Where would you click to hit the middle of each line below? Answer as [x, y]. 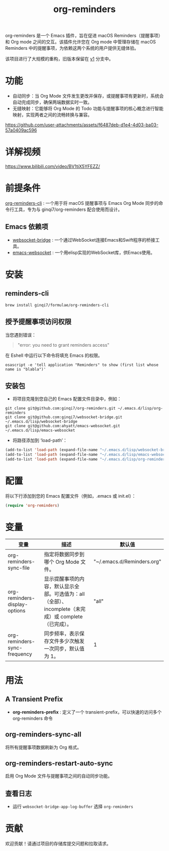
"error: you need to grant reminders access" [63, 345]
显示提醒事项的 [62, 579]
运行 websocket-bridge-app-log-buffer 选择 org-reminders [73, 807]
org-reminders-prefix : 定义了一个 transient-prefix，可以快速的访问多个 [87, 712]
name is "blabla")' [26, 369]
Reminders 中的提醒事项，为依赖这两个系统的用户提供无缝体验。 [72, 48]
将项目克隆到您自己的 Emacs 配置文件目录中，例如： [67, 399]
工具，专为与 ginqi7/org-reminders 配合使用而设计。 [68, 209]
